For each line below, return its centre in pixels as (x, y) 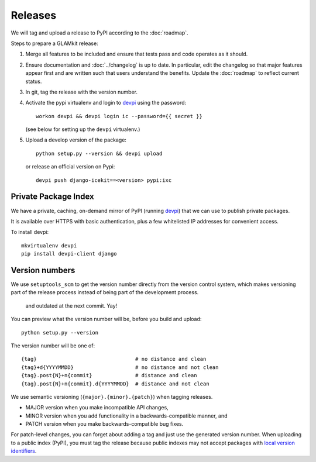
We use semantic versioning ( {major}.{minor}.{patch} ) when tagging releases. (112, 397)
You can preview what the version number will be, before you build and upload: (106, 319)
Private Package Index (52, 197)
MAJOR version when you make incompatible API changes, (97, 408)
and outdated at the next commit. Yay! (71, 306)
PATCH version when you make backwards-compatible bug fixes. (104, 424)
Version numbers (43, 270)
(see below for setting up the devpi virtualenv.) (83, 129)
